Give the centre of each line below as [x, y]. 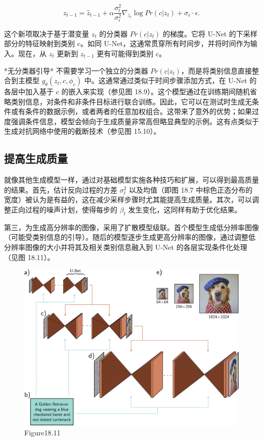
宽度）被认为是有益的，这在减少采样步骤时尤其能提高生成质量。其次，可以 [128, 199]
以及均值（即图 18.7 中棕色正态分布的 [191, 189]
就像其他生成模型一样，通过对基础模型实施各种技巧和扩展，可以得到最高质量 [131, 180]
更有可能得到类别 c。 [131, 53]
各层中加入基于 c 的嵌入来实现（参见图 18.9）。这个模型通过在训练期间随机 [127, 91]
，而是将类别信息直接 [216, 70]
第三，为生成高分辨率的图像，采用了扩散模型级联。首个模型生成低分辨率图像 [131, 227]
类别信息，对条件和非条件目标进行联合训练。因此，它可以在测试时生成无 [131, 101]
